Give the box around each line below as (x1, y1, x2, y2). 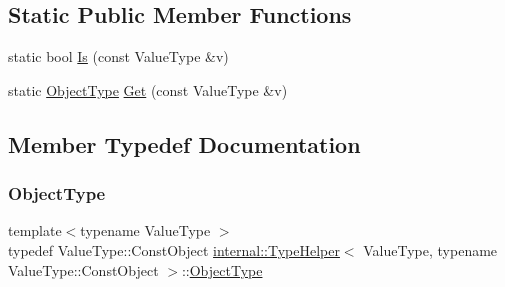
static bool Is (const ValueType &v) (8, 46, 229, 67)
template (8, 220, 62, 241)
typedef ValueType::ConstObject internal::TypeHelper (8, 239, 340, 260)
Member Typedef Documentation (8, 128, 361, 159)
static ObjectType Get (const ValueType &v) (8, 79, 288, 100)
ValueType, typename (363, 239, 498, 260)
